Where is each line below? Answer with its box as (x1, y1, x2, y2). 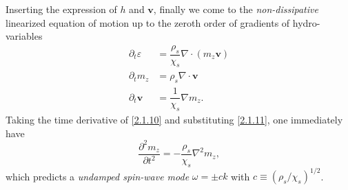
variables (6, 29, 43, 43)
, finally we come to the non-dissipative (153, 2, 318, 16)
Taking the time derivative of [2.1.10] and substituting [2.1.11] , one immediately (6, 112, 343, 127)
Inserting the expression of (6, 2, 117, 16)
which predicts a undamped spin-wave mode (6, 169, 190, 183)
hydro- (292, 15, 320, 29)
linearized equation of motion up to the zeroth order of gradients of (6, 15, 290, 29)
